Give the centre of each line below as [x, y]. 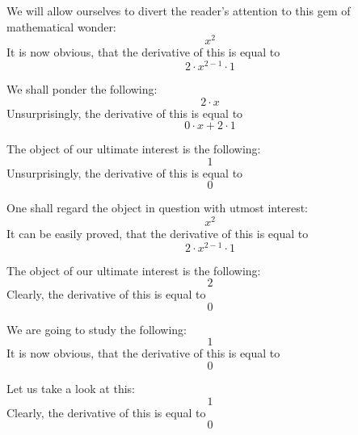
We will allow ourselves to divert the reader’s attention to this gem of [179, 10]
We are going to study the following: [97, 329]
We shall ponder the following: [82, 88]
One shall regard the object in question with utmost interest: [157, 208]
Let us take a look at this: [71, 389]
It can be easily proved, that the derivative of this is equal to [158, 233]
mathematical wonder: [61, 26]
